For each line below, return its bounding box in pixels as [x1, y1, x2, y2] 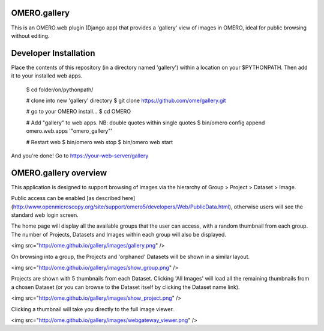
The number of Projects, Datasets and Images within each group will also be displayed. [11, 231, 226, 238]
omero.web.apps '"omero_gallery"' [26, 127, 113, 135]
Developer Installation [11, 48, 95, 58]
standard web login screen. [11, 211, 79, 219]
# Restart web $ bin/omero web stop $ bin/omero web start [26, 138, 173, 145]
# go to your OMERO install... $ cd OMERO [26, 108, 131, 115]
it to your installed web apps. [11, 72, 83, 79]
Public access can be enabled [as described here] [11, 195, 136, 202]
